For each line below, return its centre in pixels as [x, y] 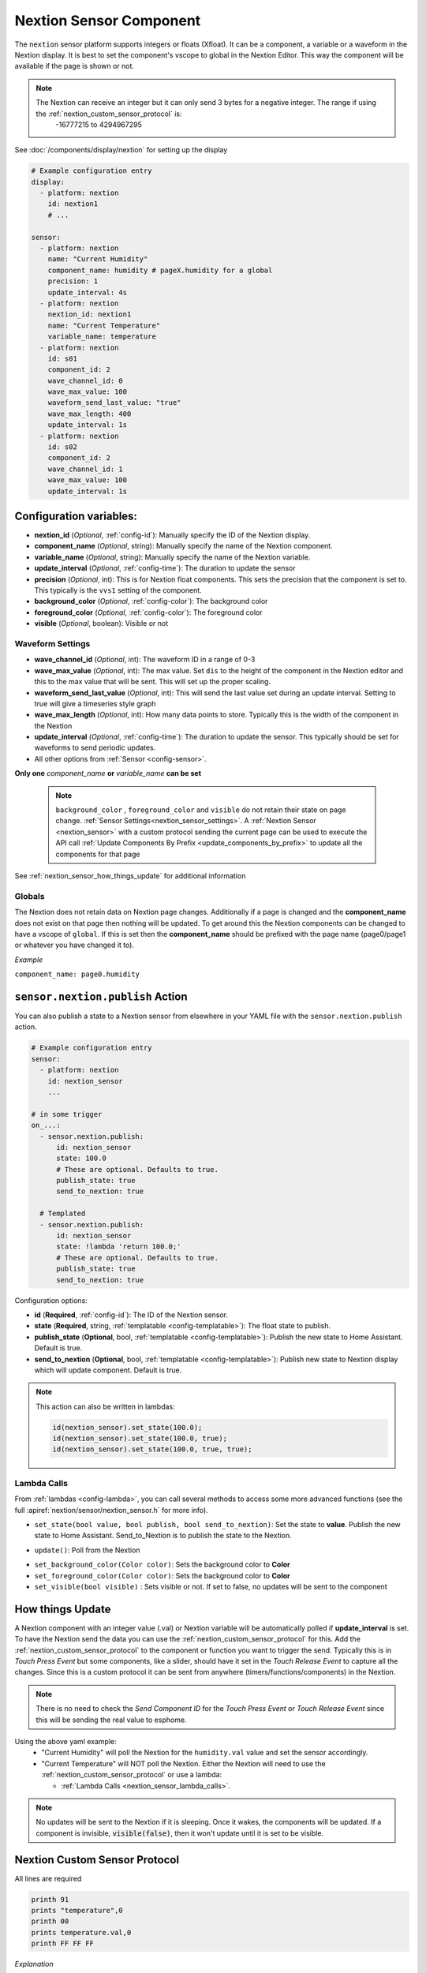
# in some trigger [67, 1114]
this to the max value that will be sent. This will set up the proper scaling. [153, 682]
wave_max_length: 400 [90, 414]
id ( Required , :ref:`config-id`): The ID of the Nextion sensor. [131, 1315]
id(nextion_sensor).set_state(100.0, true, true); [152, 1449]
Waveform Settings [52, 643]
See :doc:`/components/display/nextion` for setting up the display [121, 150]
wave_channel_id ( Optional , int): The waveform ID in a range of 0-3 [145, 660]
